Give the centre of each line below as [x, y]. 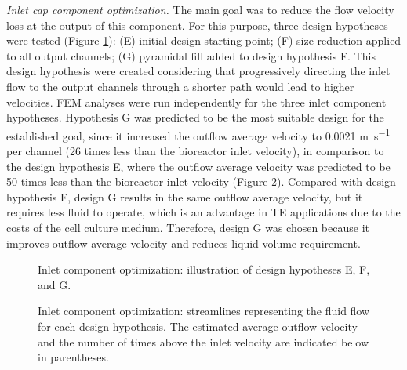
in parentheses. [73, 357]
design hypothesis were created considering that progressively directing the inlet [198, 71]
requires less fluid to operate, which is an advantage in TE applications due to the [203, 212]
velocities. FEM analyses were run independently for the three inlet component [196, 102]
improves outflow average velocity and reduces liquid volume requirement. [184, 243]
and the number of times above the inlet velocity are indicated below [203, 341]
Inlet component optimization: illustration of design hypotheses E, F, [204, 269]
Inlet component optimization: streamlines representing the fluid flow [204, 311]
